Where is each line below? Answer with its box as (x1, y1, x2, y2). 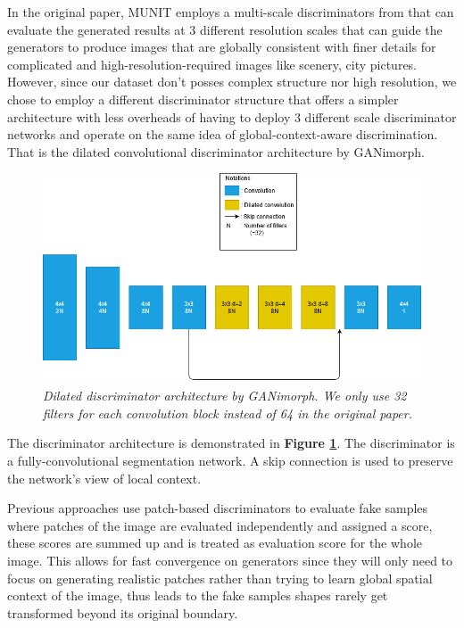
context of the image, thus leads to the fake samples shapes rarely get (7, 586, 388, 605)
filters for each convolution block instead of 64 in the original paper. (43, 403, 413, 422)
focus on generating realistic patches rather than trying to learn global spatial (7, 568, 433, 587)
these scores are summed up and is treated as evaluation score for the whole (7, 533, 422, 552)
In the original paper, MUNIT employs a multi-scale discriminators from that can (7, 3, 454, 21)
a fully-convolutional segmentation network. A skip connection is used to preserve (7, 451, 453, 470)
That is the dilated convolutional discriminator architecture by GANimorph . (7, 142, 425, 161)
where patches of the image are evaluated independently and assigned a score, (7, 516, 433, 534)
